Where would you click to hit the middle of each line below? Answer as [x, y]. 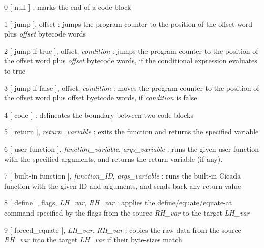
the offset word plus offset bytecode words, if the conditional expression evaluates [131, 61]
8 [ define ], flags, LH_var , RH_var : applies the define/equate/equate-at [118, 203]
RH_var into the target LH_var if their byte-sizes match [93, 240]
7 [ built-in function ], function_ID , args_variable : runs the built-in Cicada [123, 176]
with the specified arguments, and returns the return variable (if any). [113, 158]
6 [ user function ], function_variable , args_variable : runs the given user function [131, 148]
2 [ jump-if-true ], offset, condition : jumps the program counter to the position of [131, 50]
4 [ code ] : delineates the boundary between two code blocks [99, 114]
